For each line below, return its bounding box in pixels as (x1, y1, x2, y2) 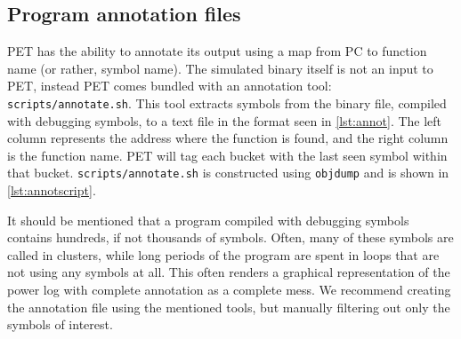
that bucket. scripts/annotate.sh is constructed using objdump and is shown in (7, 163, 449, 182)
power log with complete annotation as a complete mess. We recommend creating (7, 280, 451, 299)
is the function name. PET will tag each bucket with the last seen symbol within (7, 146, 448, 164)
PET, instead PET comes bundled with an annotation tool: (7, 76, 332, 95)
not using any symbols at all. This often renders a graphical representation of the (7, 263, 450, 281)
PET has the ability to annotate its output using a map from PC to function (7, 42, 427, 60)
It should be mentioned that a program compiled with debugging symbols (7, 210, 409, 229)
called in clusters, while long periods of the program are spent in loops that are (7, 245, 440, 264)
